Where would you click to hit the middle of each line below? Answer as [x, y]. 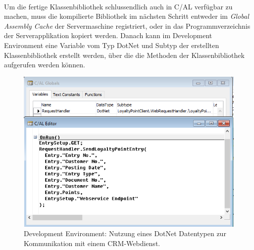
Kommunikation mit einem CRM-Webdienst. [92, 243]
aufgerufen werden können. [45, 65]
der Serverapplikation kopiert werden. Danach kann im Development [108, 35]
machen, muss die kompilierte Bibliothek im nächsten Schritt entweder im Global [127, 16]
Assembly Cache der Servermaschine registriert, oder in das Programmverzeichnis [127, 25]
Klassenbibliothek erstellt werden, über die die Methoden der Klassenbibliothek [124, 55]
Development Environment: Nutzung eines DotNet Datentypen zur [125, 233]
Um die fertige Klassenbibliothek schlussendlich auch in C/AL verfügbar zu [118, 6]
